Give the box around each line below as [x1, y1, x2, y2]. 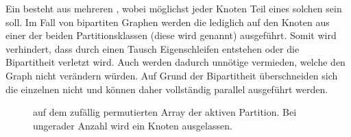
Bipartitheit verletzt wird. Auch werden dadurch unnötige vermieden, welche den [5, 55, 346, 69]
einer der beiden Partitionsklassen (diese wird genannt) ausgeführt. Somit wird [5, 28, 337, 42]
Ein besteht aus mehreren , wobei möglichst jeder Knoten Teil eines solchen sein [5, 1, 342, 15]
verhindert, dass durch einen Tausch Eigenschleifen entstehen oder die [5, 41, 300, 55]
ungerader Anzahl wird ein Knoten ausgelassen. [33, 118, 232, 132]
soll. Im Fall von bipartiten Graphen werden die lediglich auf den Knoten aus [5, 14, 330, 29]
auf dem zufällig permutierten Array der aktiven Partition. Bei [33, 105, 297, 119]
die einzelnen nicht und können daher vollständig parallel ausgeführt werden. [5, 82, 328, 96]
